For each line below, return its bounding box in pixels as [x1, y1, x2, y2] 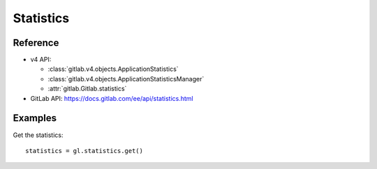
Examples [13, 112, 57, 124]
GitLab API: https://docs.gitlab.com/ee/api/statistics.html [30, 94, 193, 102]
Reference [13, 37, 59, 49]
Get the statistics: [13, 131, 64, 139]
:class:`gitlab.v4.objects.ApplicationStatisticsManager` [47, 74, 205, 83]
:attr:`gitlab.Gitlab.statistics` [47, 84, 127, 93]
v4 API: [30, 56, 52, 64]
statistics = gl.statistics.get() [25, 147, 143, 154]
